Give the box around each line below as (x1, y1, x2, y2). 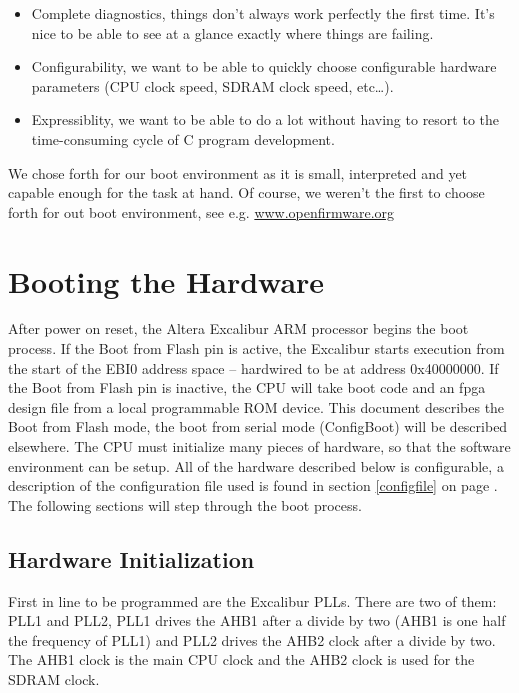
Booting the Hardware (8, 260, 325, 301)
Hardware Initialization (8, 543, 255, 574)
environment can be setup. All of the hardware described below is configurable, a (8, 455, 504, 476)
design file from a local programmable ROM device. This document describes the (8, 396, 505, 417)
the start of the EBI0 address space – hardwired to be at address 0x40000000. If (8, 357, 499, 378)
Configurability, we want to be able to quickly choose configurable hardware (31, 56, 497, 77)
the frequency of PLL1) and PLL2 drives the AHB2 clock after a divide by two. (8, 629, 496, 650)
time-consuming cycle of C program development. (31, 128, 335, 149)
